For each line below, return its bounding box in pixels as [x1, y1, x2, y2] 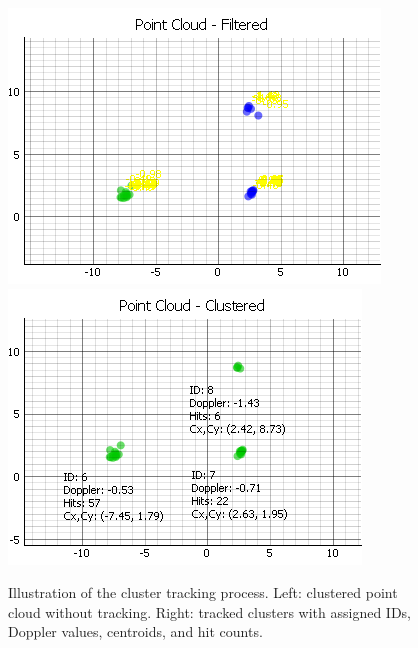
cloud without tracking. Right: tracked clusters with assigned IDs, [8, 601, 412, 622]
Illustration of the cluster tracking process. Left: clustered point [8, 582, 398, 603]
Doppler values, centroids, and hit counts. [8, 621, 263, 642]
